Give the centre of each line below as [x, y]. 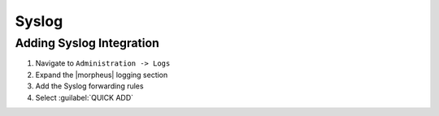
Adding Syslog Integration [87, 43]
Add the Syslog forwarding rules [89, 86]
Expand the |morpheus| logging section [102, 75]
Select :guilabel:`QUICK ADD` [85, 97]
